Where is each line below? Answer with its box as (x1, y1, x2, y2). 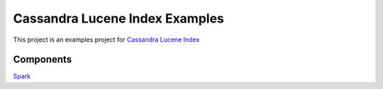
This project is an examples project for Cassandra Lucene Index (13, 35, 200, 44)
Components (13, 54, 72, 66)
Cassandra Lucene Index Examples (13, 11, 225, 26)
